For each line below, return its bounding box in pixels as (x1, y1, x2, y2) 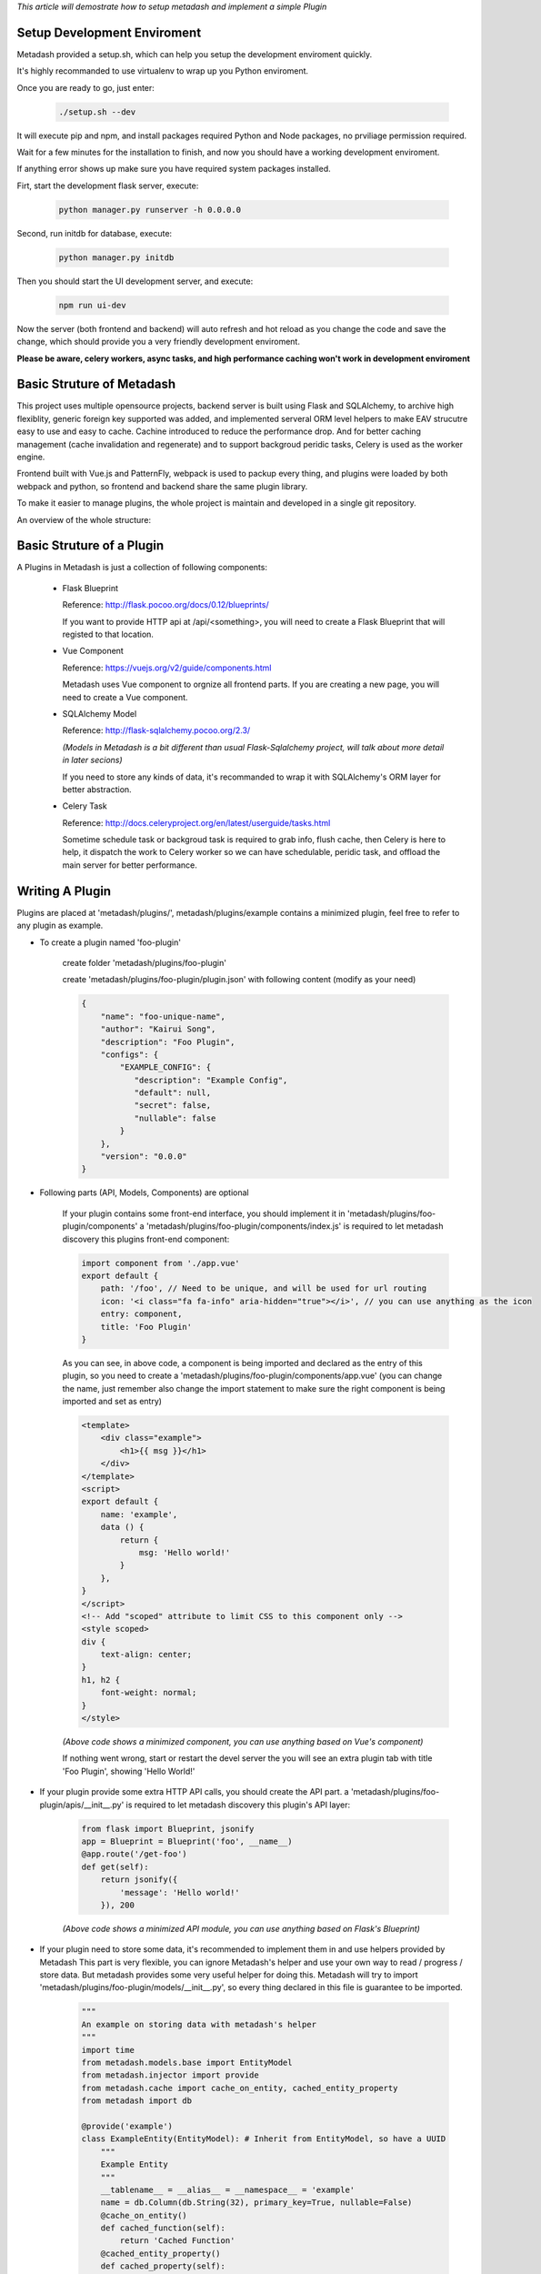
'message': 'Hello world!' (119, 1887, 240, 1897)
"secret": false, (134, 1101, 212, 1111)
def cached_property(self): (100, 2261, 226, 2271)
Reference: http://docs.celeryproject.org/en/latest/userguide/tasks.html (62, 817, 331, 828)
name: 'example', (100, 1509, 178, 1519)
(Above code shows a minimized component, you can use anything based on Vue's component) (62, 1736, 424, 1746)
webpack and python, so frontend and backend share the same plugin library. (16, 480, 308, 491)
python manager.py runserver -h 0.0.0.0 (58, 205, 241, 215)
